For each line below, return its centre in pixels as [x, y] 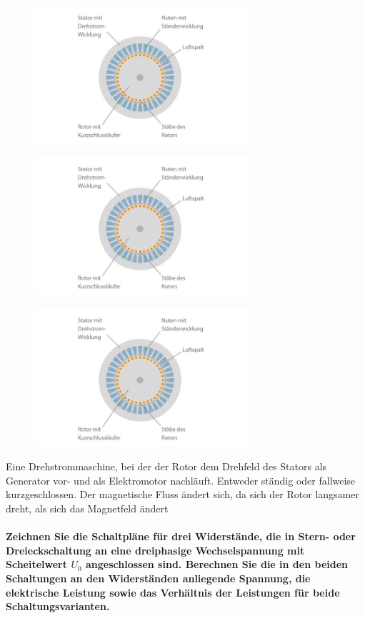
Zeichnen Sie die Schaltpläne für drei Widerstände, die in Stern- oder [181, 536]
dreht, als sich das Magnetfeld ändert [87, 508]
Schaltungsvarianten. [58, 606]
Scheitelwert [37, 564]
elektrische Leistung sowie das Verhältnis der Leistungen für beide [173, 592]
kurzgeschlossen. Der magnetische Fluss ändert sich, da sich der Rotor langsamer [182, 494]
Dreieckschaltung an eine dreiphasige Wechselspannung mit [155, 550]
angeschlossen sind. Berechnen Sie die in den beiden [216, 564]
